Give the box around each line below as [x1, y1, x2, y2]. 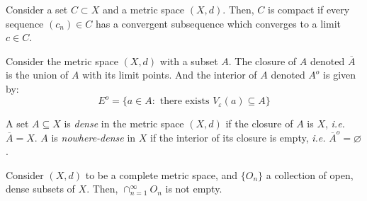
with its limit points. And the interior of [82, 67, 257, 82]
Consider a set [6, 2, 68, 16]
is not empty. [165, 181, 222, 196]
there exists [159, 96, 210, 107]
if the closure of [225, 116, 293, 131]
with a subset [159, 53, 218, 68]
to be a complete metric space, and [85, 167, 238, 182]
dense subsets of [6, 181, 75, 196]
